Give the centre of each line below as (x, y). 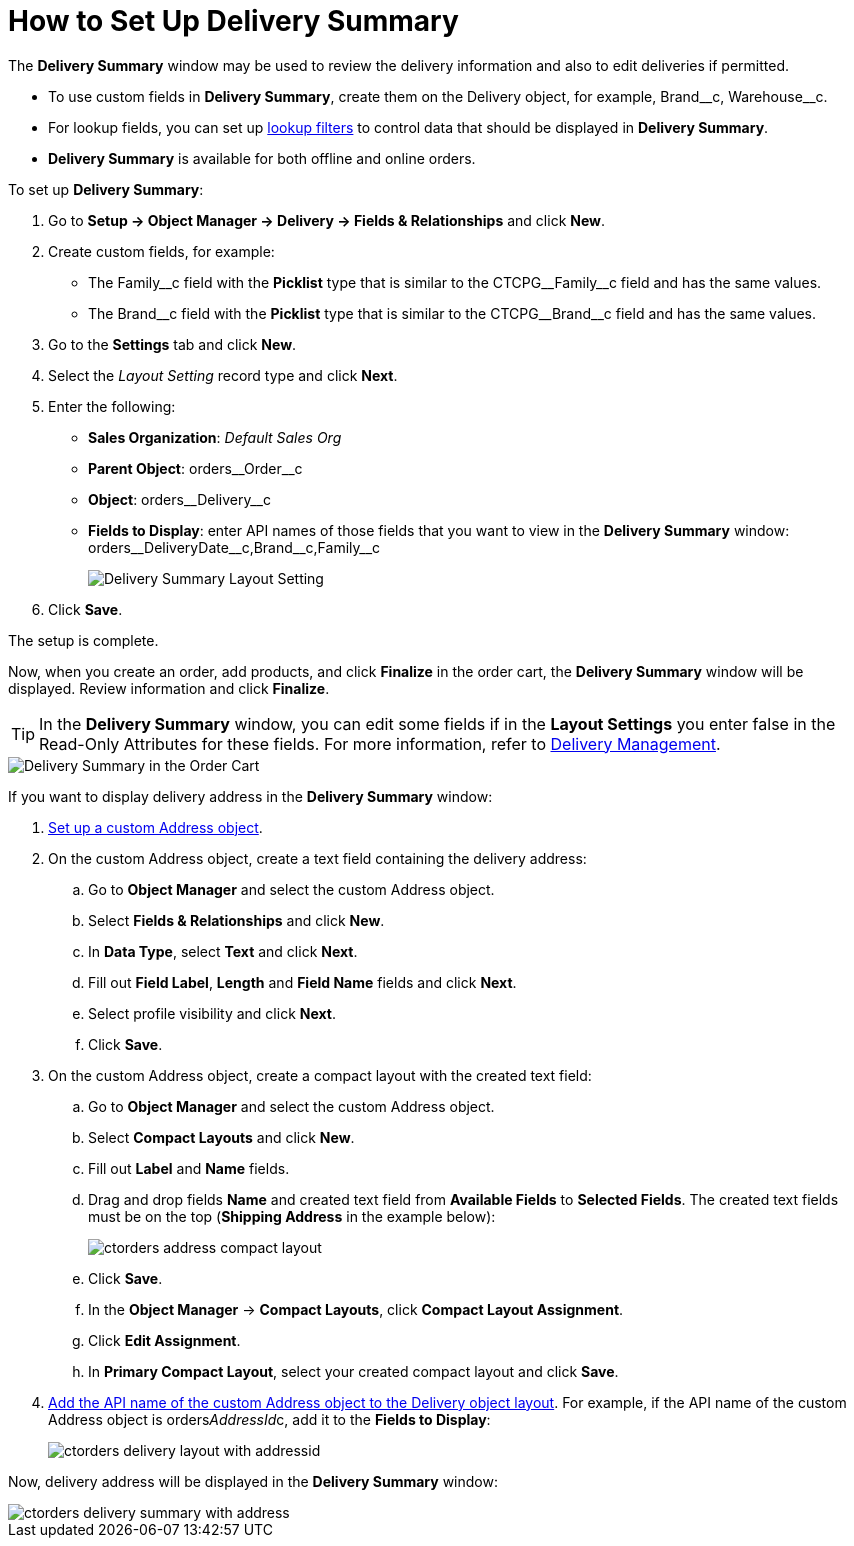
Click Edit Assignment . (164, 1340)
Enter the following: (112, 406)
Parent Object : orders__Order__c (195, 468)
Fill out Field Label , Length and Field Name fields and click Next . (302, 982)
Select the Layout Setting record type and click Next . (223, 375)
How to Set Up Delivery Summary (233, 21)
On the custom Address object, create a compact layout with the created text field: (320, 1075)
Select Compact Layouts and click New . (221, 1137)
